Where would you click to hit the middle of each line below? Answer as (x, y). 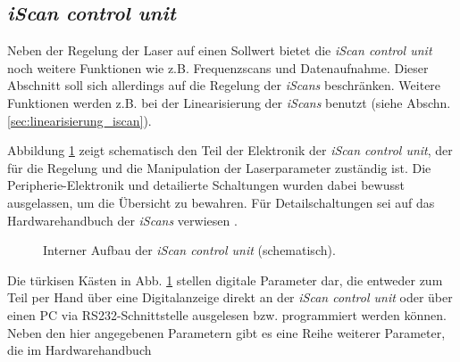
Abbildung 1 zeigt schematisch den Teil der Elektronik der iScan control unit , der (230, 150)
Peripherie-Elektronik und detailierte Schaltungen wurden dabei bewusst (206, 185)
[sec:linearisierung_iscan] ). (79, 120)
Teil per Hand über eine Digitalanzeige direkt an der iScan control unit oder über (230, 297)
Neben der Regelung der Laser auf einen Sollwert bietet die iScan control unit (220, 50)
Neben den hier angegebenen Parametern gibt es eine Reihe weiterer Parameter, (226, 332)
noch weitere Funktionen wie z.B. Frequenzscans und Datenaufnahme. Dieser (218, 67)
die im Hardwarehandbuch (79, 350)
